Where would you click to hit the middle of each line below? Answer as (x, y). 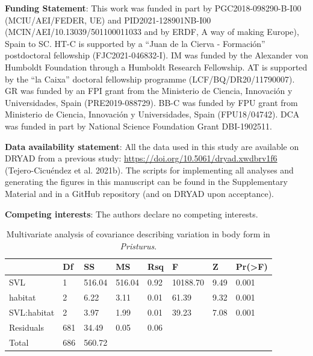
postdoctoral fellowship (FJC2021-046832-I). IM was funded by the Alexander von (156, 55)
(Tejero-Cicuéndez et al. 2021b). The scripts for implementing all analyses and (149, 170)
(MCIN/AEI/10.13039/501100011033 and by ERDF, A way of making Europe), (152, 32)
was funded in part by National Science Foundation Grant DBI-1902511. (138, 126)
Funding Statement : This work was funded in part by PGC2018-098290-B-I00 (153, 8)
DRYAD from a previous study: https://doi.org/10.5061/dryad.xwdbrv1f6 (141, 158)
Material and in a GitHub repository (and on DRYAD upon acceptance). (139, 193)
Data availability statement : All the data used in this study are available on (152, 146)
